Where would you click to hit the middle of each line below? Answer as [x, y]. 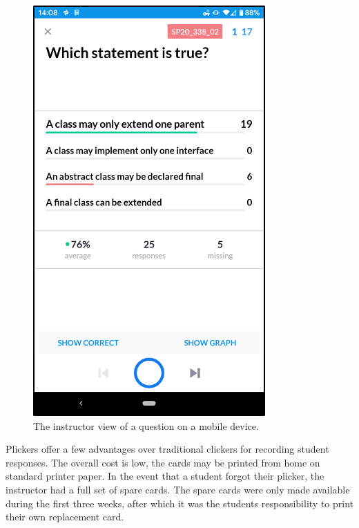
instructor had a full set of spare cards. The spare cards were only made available [178, 489]
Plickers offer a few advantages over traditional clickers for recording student [167, 449]
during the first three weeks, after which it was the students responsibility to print [179, 503]
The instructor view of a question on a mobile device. [146, 425]
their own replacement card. [65, 517]
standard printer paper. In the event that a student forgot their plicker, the [165, 476]
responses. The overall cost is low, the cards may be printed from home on [163, 462]
